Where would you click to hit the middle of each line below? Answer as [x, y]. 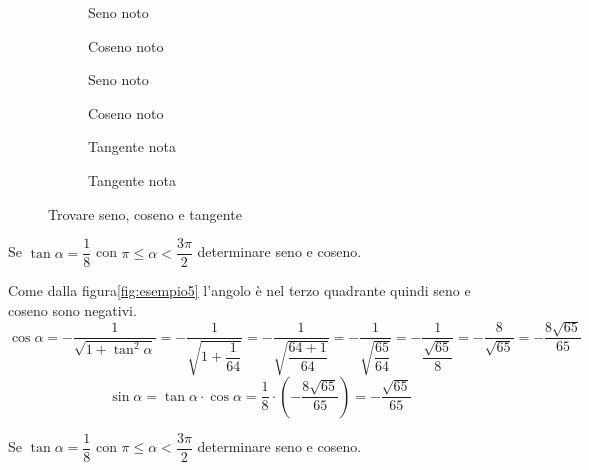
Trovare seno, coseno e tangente [145, 213]
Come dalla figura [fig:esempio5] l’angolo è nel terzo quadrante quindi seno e [239, 290]
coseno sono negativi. [72, 309]
